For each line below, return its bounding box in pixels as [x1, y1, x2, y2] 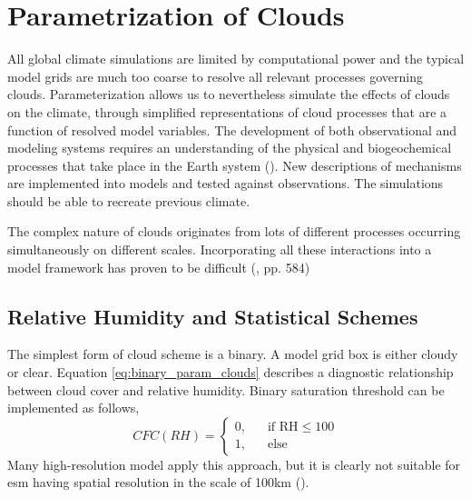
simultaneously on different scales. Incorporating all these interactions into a [7, 240, 432, 259]
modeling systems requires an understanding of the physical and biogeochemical [7, 138, 452, 157]
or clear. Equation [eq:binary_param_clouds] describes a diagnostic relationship [7, 363, 454, 382]
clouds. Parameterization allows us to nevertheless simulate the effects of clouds [7, 85, 450, 104]
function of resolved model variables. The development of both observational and [7, 120, 457, 139]
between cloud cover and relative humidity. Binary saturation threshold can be [7, 380, 445, 399]
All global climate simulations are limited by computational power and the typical [7, 49, 465, 68]
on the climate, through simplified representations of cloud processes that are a [7, 102, 447, 121]
